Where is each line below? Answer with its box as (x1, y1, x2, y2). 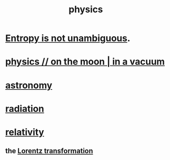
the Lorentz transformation (5, 147, 93, 155)
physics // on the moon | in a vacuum (5, 56, 165, 68)
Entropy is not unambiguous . (5, 32, 131, 44)
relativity (5, 126, 44, 138)
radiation (5, 103, 44, 114)
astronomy (5, 79, 53, 91)
